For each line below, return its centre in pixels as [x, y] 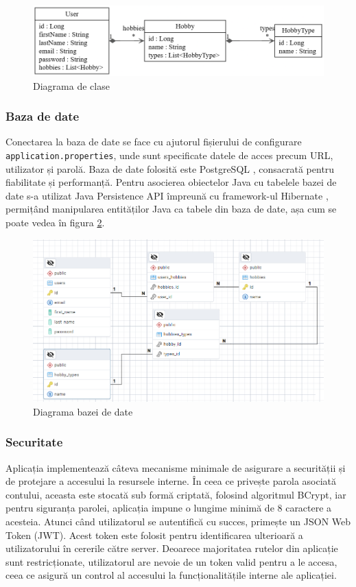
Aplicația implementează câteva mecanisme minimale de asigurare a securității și [176, 467]
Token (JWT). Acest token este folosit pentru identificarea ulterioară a [154, 535]
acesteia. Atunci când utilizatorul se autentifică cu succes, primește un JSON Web [178, 522]
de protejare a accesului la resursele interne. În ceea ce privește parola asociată [171, 481]
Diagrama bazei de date [83, 411]
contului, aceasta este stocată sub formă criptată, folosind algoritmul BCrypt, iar [176, 494]
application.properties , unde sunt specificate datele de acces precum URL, [169, 155]
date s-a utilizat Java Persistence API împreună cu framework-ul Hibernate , [167, 195]
